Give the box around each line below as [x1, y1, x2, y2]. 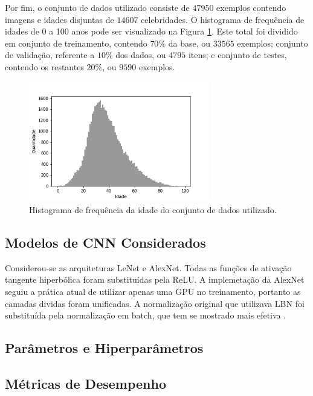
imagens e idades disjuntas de [5, 13, 114, 25]
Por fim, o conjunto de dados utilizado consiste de [5, 1, 190, 13]
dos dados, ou [115, 48, 166, 61]
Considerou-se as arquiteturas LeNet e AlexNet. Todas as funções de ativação [5, 261, 292, 274]
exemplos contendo [216, 1, 286, 13]
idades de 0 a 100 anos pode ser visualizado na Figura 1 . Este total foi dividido [5, 25, 298, 38]
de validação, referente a [5, 48, 95, 61]
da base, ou [168, 36, 211, 49]
